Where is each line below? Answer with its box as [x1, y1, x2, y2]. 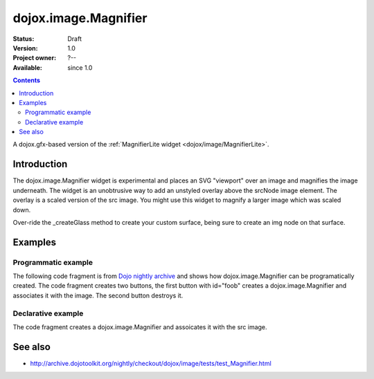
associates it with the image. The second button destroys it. [12, 291, 184, 299]
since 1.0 [67, 63, 93, 72]
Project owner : [12, 54, 57, 62]
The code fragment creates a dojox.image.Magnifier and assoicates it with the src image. [12, 323, 267, 331]
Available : [12, 63, 43, 72]
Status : [12, 35, 35, 43]
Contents [12, 76, 41, 84]
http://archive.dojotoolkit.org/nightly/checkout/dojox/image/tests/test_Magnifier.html [30, 359, 271, 367]
